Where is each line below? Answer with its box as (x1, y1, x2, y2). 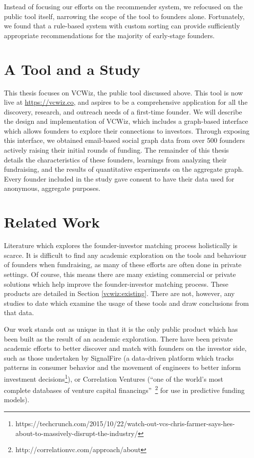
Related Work (4, 212, 100, 232)
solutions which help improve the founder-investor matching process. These (4, 278, 229, 289)
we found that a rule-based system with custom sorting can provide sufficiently (4, 21, 240, 31)
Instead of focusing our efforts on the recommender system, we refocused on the (4, 1, 243, 11)
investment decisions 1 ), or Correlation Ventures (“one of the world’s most (4, 372, 224, 384)
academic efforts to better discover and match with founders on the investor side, (4, 343, 247, 353)
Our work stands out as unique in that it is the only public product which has (4, 323, 238, 334)
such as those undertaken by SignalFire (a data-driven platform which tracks (4, 352, 234, 363)
